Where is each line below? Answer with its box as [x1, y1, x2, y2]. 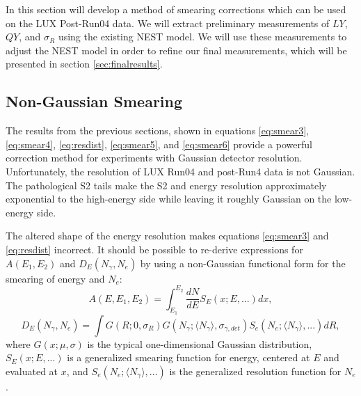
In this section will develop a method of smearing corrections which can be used [6, 2, 346, 16]
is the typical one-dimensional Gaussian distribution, [87, 336, 312, 351]
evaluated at [6, 364, 58, 378]
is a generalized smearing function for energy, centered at [67, 350, 310, 365]
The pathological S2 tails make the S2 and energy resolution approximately [6, 177, 327, 192]
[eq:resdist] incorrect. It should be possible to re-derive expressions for [6, 241, 303, 256]
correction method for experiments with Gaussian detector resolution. [6, 150, 303, 165]
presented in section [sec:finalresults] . [6, 56, 163, 71]
